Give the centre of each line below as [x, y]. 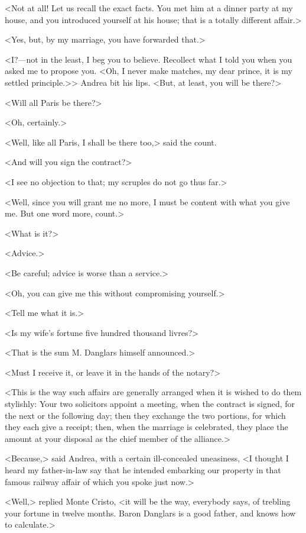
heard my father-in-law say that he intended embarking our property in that [143, 470]
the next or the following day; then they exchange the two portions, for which [145, 415]
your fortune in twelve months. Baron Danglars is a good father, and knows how [150, 513]
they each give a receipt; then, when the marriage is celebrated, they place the [147, 427]
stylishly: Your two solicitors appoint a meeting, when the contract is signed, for [150, 404]
